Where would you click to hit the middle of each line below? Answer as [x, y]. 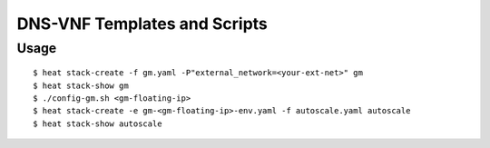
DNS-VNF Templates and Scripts [142, 24]
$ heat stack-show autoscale [98, 123]
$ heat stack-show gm [81, 85]
